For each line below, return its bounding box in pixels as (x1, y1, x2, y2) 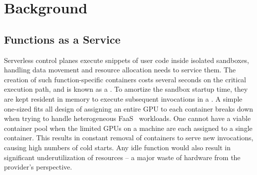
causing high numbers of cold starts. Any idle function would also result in (4, 142, 231, 152)
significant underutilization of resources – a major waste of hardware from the (4, 152, 241, 162)
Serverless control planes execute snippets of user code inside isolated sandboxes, (4, 55, 250, 65)
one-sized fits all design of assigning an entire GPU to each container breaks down (4, 103, 254, 114)
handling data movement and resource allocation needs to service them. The (4, 64, 236, 75)
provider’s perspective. (4, 162, 72, 172)
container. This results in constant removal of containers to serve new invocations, (4, 132, 254, 143)
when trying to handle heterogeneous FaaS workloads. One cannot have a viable (4, 113, 251, 123)
